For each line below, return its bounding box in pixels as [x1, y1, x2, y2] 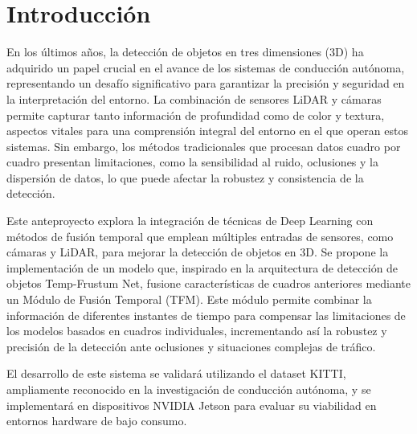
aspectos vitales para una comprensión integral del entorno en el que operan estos [6, 122, 408, 139]
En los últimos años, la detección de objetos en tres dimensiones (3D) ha [6, 43, 364, 60]
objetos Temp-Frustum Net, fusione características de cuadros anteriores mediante [6, 275, 411, 292]
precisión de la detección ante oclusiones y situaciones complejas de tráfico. [6, 338, 376, 354]
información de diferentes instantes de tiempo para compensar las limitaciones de [6, 306, 406, 323]
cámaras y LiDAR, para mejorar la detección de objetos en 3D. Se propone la [6, 244, 389, 260]
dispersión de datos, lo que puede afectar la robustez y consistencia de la [6, 169, 364, 186]
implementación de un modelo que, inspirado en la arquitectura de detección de [6, 259, 399, 276]
